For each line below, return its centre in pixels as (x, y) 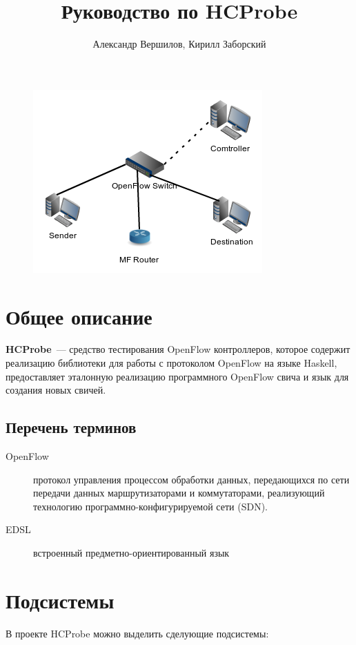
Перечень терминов (71, 427)
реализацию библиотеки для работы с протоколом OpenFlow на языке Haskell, (171, 363)
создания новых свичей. (56, 390)
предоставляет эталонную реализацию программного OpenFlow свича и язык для (177, 376)
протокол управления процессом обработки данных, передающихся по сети (191, 479)
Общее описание (79, 316)
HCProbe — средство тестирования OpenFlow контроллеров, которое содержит (178, 349)
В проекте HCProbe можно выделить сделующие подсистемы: (137, 633)
